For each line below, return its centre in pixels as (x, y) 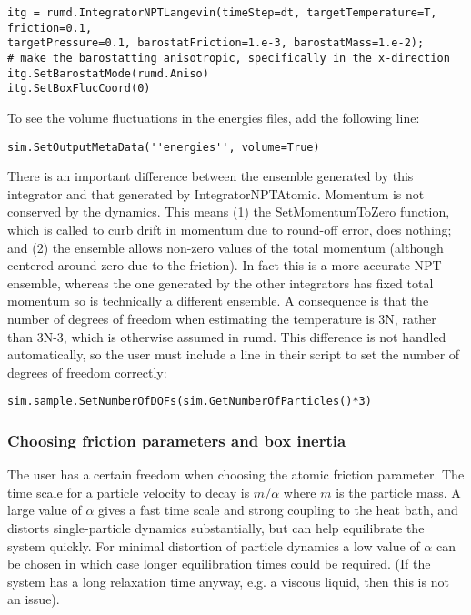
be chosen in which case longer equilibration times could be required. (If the (219, 564)
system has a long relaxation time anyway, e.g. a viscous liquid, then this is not (228, 581)
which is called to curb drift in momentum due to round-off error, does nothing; (230, 229)
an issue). (34, 599)
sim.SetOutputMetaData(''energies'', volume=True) (164, 147)
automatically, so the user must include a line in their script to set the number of (234, 354)
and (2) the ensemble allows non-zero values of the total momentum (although (225, 247)
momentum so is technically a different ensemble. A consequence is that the (218, 301)
